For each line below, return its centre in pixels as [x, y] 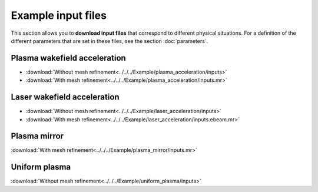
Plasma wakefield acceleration [68, 58]
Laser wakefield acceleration [65, 97]
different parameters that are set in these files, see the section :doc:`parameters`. [110, 41]
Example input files [59, 15]
